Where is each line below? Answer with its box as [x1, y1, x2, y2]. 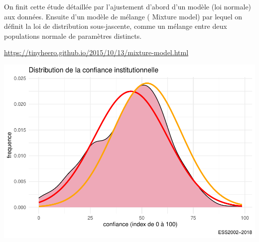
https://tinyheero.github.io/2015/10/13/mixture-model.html [4, 47, 189, 58]
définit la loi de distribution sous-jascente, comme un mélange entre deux [4, 21, 227, 31]
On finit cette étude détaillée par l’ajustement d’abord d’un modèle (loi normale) [4, 1, 252, 11]
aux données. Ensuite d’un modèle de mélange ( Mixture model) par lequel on [4, 11, 243, 21]
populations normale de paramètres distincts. [4, 30, 142, 41]
